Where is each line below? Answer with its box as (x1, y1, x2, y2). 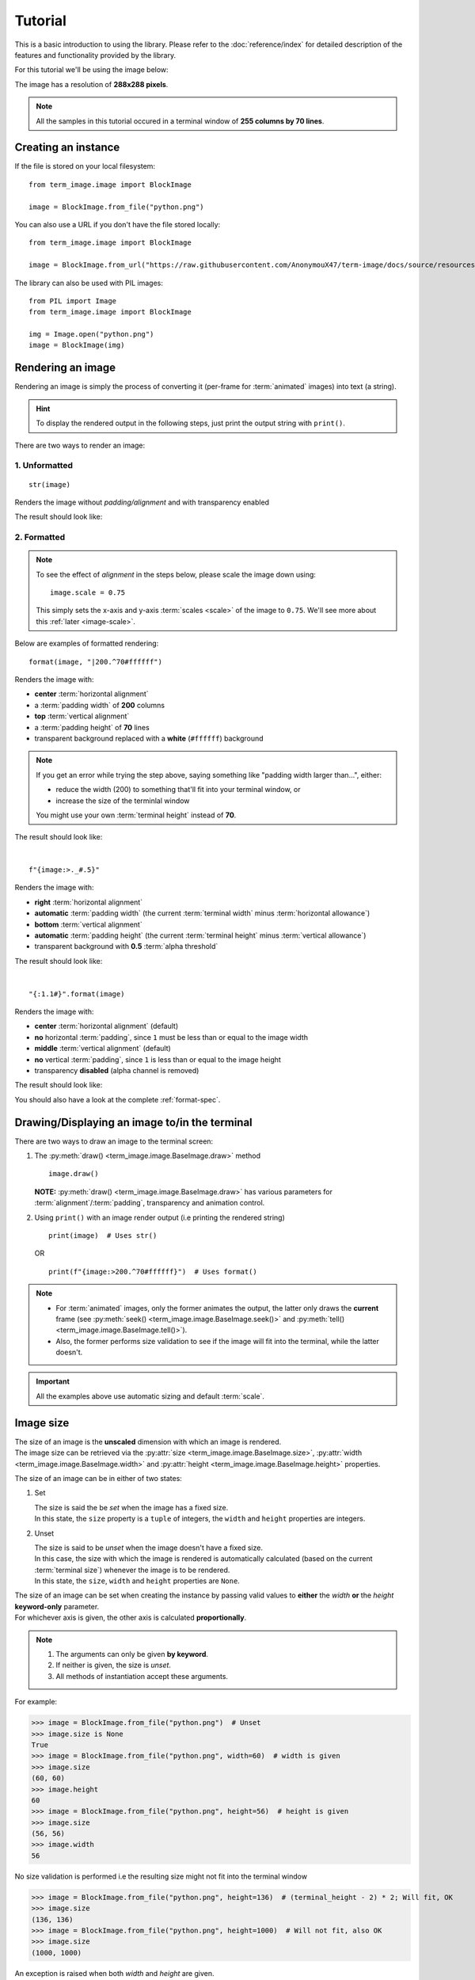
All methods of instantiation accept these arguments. (55, 1671, 229, 1681)
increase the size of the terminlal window (55, 796, 190, 805)
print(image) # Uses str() (48, 1231, 158, 1239)
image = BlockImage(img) (28, 341, 125, 350)
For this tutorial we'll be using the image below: (14, 65, 169, 74)
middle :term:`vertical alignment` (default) (34, 1044, 172, 1053)
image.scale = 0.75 (50, 588, 126, 597)
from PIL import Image (28, 296, 117, 305)
